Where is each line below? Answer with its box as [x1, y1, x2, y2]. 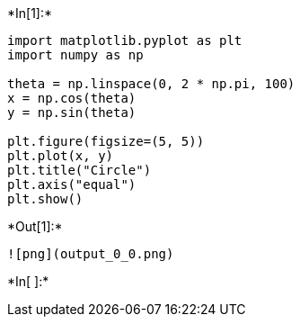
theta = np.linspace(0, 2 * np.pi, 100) [7, 76, 296, 91]
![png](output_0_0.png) [7, 247, 174, 261]
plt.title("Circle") [7, 163, 152, 177]
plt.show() [7, 192, 84, 206]
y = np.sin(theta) [7, 105, 137, 120]
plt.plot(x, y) [7, 148, 114, 163]
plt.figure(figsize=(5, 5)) [7, 134, 205, 148]
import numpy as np [7, 48, 144, 62]
